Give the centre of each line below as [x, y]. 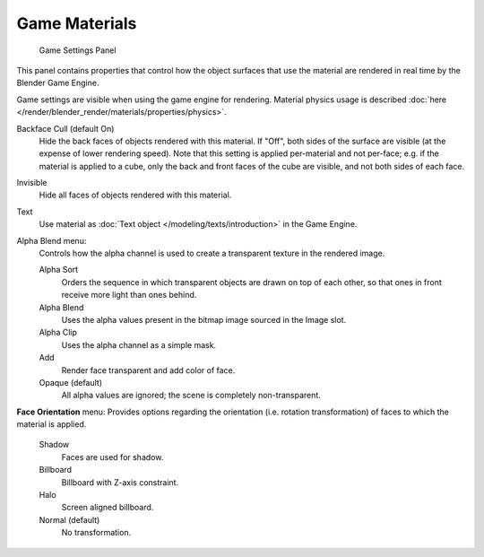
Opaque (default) [71, 382]
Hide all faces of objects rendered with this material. [135, 195]
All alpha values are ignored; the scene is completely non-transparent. [191, 396]
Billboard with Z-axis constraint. [120, 482]
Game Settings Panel [78, 50]
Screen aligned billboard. [108, 508]
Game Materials [77, 23]
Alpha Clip [58, 333]
